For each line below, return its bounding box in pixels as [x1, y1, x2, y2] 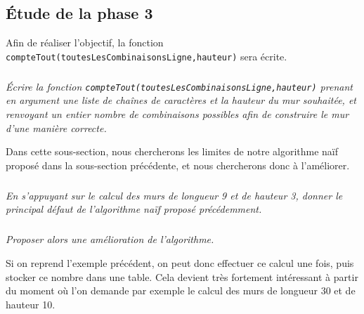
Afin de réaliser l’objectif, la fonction [6, 35, 164, 50]
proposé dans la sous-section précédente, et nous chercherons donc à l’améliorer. [6, 157, 350, 172]
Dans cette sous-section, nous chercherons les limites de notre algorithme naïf [6, 144, 339, 159]
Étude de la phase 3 [6, 2, 153, 24]
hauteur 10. [6, 296, 56, 311]
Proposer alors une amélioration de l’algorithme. [6, 232, 214, 247]
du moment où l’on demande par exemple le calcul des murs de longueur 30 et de [6, 283, 356, 298]
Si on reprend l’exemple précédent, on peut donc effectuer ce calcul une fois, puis [6, 255, 354, 270]
